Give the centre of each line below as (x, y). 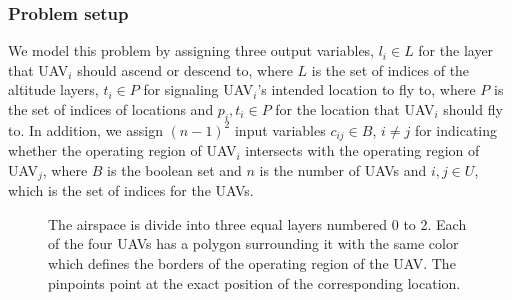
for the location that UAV (355, 109)
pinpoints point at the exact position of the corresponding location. (254, 282)
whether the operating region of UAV (122, 150)
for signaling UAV (198, 89)
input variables (280, 129)
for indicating (456, 129)
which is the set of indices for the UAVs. (131, 190)
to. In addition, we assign (85, 129)
